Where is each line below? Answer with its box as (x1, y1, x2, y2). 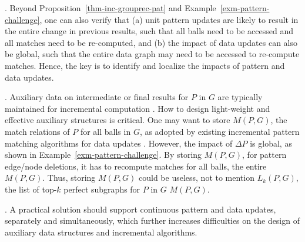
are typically (217, 91, 263, 103)
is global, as (250, 137, 292, 149)
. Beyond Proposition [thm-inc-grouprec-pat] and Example (5, 2, 216, 14)
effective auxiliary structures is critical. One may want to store (5, 114, 230, 126)
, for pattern (242, 148, 287, 161)
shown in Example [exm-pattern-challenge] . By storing (5, 148, 202, 161)
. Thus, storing (42, 171, 96, 184)
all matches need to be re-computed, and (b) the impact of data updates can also (5, 36, 298, 48)
